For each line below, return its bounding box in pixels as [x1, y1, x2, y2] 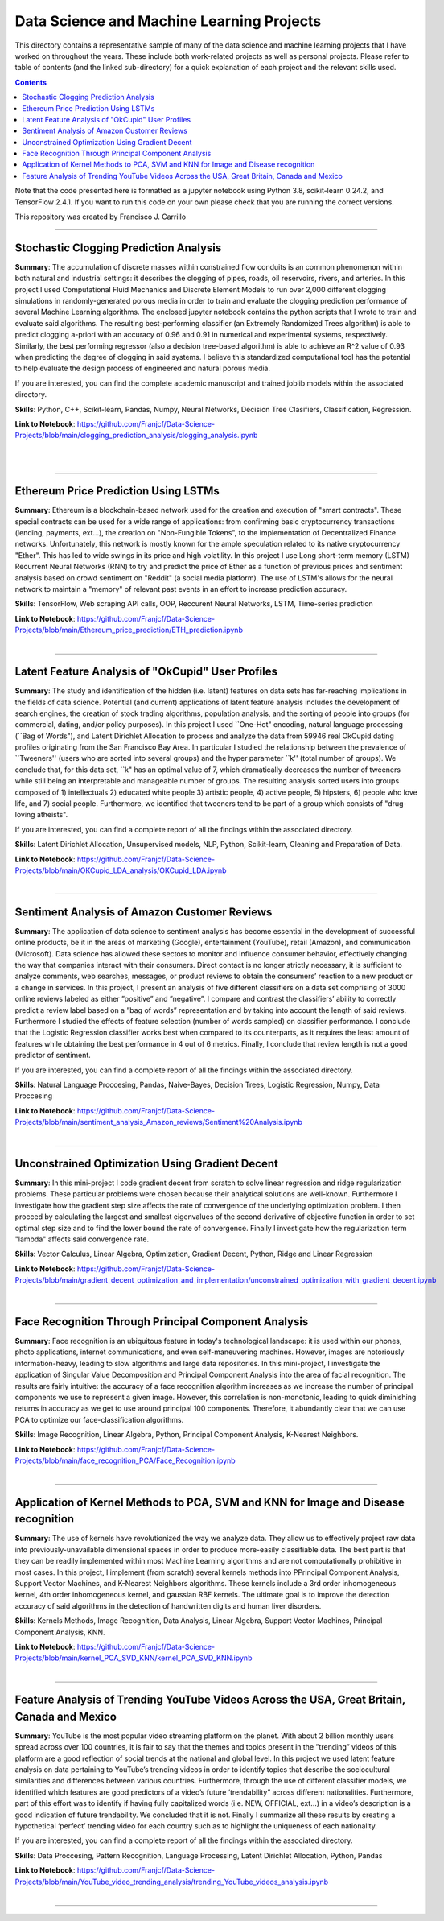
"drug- [384, 799, 407, 808]
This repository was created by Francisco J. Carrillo [14, 212, 187, 221]
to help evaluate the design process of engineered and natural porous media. [14, 363, 271, 374]
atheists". [36, 810, 68, 820]
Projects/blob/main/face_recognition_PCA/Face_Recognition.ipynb [14, 1456, 236, 1465]
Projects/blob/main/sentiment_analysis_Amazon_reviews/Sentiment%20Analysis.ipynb [14, 1117, 303, 1127]
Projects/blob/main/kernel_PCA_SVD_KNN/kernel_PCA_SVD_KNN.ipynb [14, 1653, 253, 1663]
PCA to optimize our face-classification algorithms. [14, 1415, 184, 1424]
